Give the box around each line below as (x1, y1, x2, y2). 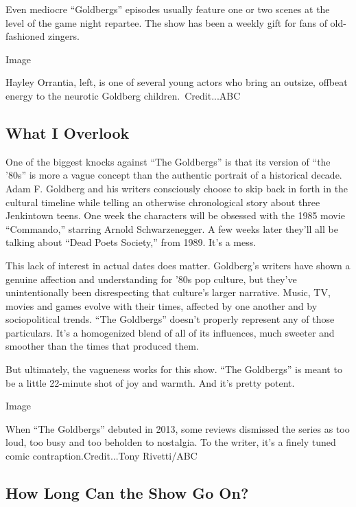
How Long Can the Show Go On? (5, 482, 249, 504)
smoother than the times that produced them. (5, 339, 199, 353)
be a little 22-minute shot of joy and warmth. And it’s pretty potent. (5, 375, 295, 390)
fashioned (5, 29, 45, 43)
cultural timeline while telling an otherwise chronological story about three (5, 194, 320, 209)
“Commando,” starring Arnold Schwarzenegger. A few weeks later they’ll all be (5, 221, 338, 236)
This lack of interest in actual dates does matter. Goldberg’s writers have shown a (5, 258, 351, 272)
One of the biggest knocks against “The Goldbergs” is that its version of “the (5, 154, 331, 168)
